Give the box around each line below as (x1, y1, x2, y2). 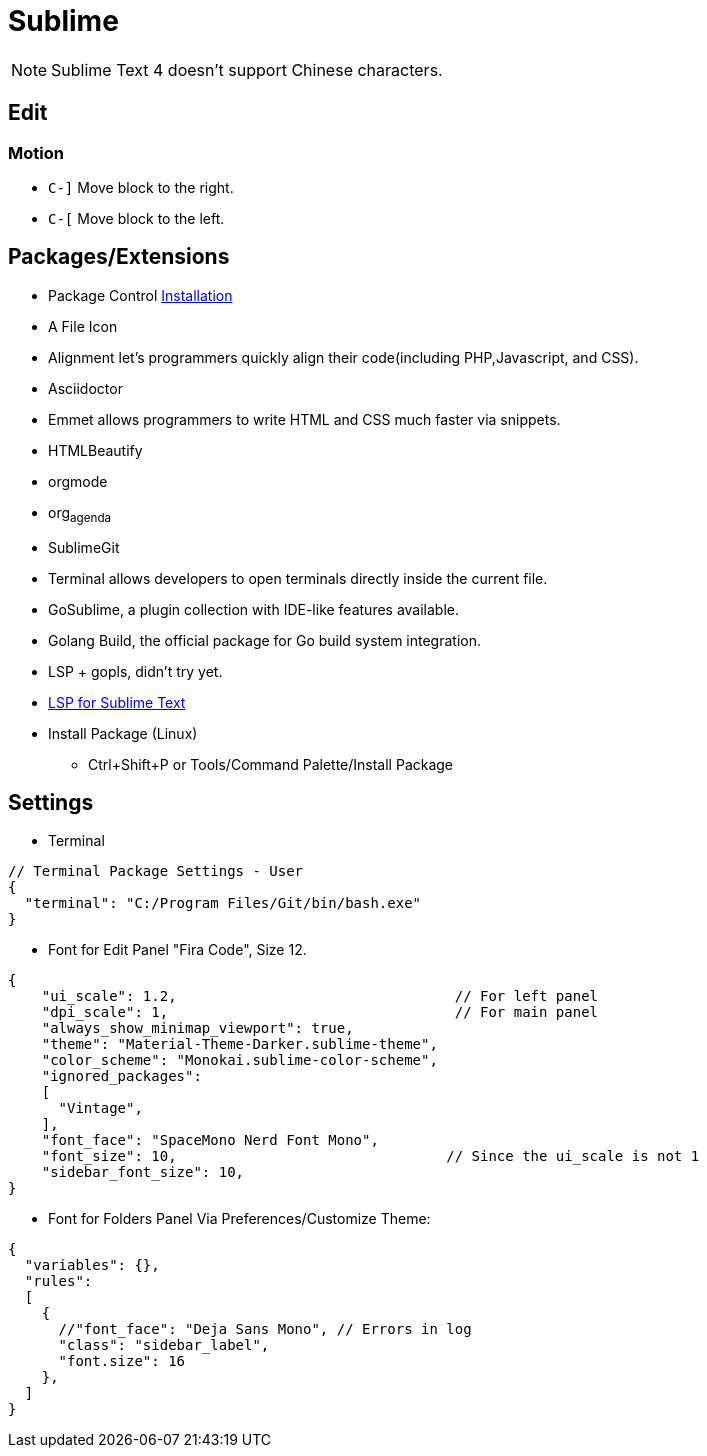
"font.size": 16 (58, 1353, 186, 1370)
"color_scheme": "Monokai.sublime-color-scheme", (41, 1052, 438, 1069)
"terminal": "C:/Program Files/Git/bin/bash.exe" (24, 895, 422, 912)
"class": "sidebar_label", (58, 1337, 270, 1354)
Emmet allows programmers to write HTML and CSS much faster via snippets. (48, 410, 561, 428)
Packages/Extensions (8, 244, 230, 270)
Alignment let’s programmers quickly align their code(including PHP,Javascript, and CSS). (48, 348, 639, 366)
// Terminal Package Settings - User (8, 863, 304, 880)
